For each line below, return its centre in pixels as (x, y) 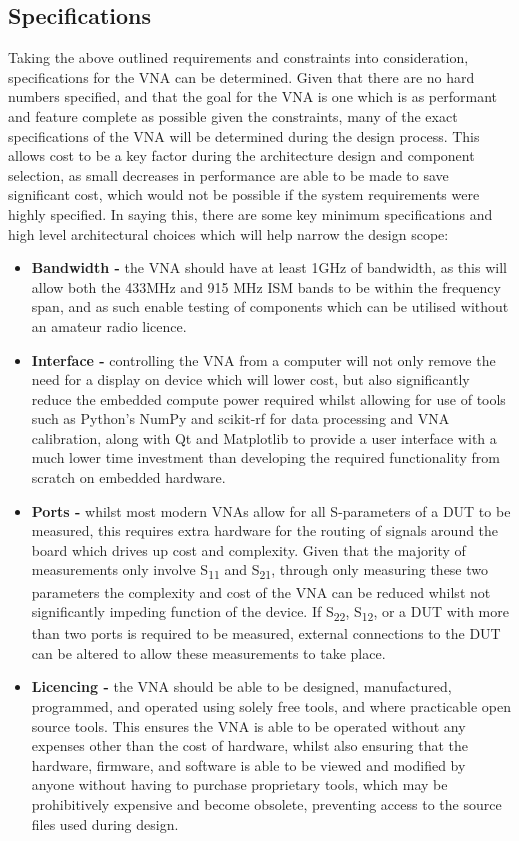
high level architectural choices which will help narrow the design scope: (228, 233)
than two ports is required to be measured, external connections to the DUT (266, 633)
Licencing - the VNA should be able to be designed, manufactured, (241, 686)
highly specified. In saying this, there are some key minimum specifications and (250, 213)
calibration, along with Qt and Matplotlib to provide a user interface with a (264, 437)
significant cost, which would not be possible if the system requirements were (244, 194)
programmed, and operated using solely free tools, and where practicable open (271, 706)
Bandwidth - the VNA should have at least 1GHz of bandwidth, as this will (269, 267)
